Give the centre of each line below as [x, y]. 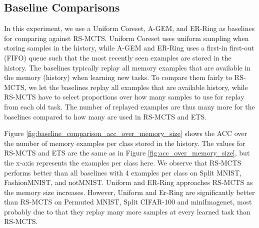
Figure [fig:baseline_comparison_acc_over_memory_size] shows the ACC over [126, 133]
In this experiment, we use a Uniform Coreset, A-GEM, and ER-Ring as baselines [129, 28]
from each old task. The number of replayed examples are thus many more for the [129, 106]
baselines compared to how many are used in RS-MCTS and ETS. [105, 116]
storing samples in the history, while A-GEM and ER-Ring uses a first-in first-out [129, 48]
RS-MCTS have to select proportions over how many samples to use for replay [124, 97]
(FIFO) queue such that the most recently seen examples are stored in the [118, 57]
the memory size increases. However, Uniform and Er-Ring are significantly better [129, 192]
